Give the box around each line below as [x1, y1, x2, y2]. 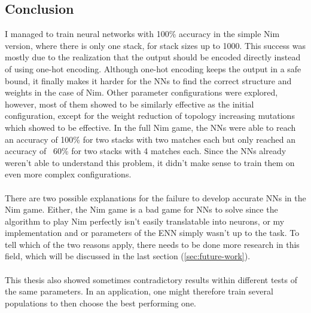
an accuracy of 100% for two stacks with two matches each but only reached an [5, 133, 295, 145]
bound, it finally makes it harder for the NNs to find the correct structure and [5, 74, 292, 87]
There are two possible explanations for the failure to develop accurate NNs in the [5, 191, 306, 204]
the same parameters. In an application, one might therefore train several [5, 285, 273, 297]
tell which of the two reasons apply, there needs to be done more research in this [5, 238, 300, 250]
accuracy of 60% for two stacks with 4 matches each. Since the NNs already [5, 145, 286, 157]
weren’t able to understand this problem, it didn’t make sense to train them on [5, 156, 295, 168]
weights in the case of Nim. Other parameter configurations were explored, [5, 86, 278, 99]
